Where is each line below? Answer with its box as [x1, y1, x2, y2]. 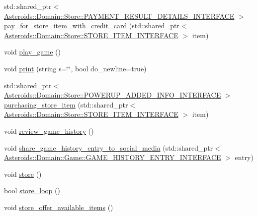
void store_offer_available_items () [4, 202, 113, 212]
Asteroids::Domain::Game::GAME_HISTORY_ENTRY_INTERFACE [4, 152, 221, 162]
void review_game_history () [4, 125, 94, 136]
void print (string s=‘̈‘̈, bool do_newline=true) [4, 63, 147, 73]
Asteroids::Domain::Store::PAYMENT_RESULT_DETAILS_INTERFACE [4, 10, 235, 21]
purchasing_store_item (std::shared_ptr [4, 99, 128, 109]
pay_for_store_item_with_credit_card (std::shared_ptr [4, 20, 179, 31]
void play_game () [4, 47, 61, 57]
